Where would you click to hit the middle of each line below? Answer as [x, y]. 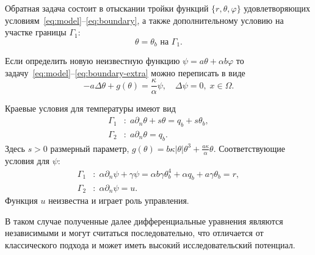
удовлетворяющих [277, 8]
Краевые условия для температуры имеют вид [90, 108]
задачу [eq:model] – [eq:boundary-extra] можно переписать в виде [125, 72]
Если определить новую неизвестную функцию [92, 61]
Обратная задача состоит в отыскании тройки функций [107, 8]
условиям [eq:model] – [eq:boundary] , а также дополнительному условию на [144, 20]
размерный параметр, [90, 148]
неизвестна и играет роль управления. [119, 200]
